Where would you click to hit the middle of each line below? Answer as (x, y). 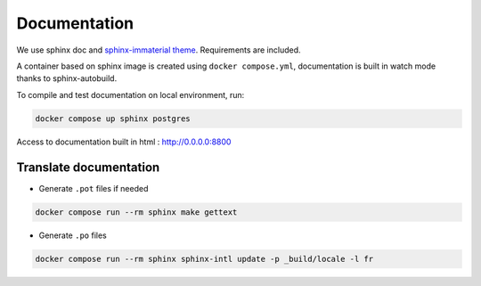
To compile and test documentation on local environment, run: (130, 94)
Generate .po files (73, 235)
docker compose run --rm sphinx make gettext (136, 212)
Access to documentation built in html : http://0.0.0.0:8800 (124, 142)
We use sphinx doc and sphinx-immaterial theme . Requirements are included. (159, 50)
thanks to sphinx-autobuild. (67, 78)
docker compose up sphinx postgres (113, 118)
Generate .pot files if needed (94, 188)
